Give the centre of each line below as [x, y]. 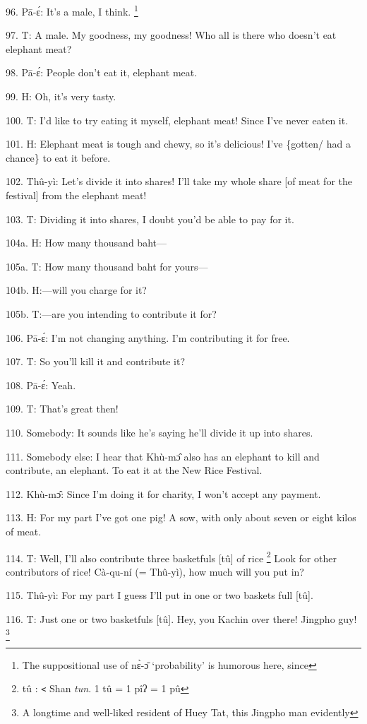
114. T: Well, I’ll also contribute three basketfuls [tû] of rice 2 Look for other [171, 557]
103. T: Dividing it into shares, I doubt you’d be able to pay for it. [150, 219]
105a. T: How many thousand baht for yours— [107, 266]
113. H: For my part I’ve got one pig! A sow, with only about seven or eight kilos [181, 517]
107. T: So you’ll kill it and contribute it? [96, 361]
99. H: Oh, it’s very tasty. [61, 96]
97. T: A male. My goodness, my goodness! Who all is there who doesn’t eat [171, 35]
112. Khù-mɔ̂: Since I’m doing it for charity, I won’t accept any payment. [163, 493]
